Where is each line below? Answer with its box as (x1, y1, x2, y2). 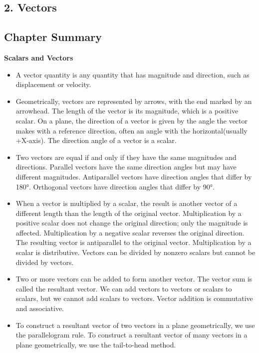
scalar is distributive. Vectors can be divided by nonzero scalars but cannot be (15, 247, 256, 257)
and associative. (15, 303, 64, 313)
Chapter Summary (4, 29, 102, 44)
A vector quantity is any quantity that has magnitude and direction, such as (15, 69, 250, 79)
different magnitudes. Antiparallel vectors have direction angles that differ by (15, 171, 252, 181)
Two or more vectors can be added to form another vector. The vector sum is (15, 273, 253, 284)
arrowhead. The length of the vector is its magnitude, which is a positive (15, 105, 239, 116)
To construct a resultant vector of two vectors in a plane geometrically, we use (15, 319, 255, 330)
